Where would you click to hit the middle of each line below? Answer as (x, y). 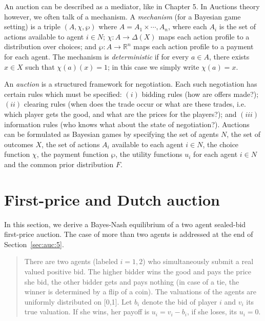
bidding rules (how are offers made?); (200, 94)
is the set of (238, 26)
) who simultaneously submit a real (198, 261)
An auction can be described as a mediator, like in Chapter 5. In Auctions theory (132, 6)
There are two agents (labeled (71, 261)
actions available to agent (44, 36)
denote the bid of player (179, 301)
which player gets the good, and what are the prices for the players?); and (120, 114)
